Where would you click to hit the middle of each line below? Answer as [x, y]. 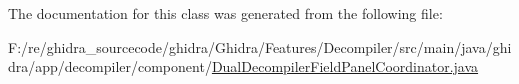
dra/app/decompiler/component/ [110, 66]
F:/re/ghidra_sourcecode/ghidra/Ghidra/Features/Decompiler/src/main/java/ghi [260, 46]
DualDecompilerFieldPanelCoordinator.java [345, 66]
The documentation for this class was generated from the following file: [225, 13]
